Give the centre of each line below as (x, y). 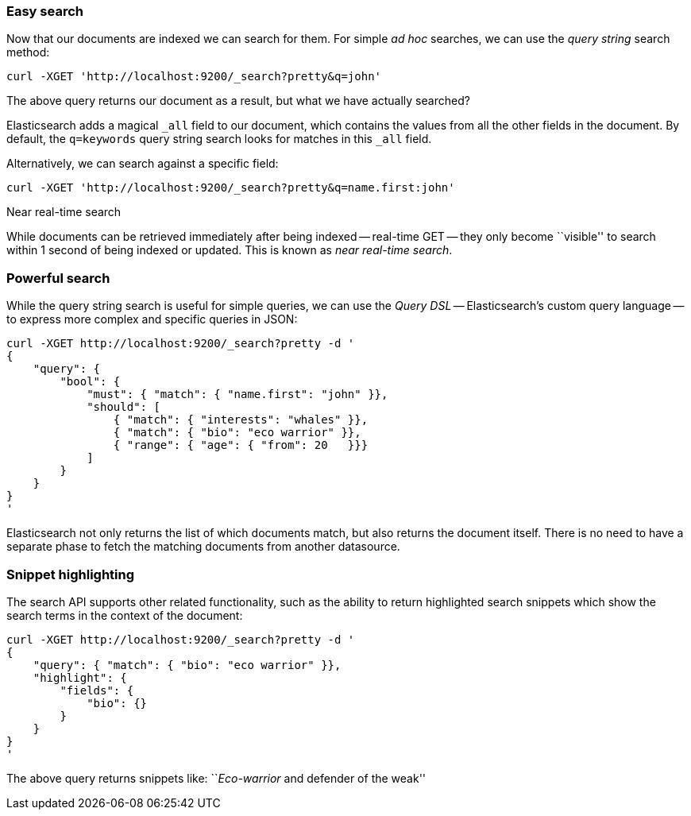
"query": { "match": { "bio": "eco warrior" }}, (187, 665)
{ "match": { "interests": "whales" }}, (241, 420)
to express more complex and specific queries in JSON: (152, 319)
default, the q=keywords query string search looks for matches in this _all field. (219, 139)
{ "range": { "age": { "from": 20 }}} (241, 445)
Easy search (45, 11)
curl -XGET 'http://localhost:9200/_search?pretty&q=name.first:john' (231, 188)
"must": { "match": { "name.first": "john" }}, (237, 394)
